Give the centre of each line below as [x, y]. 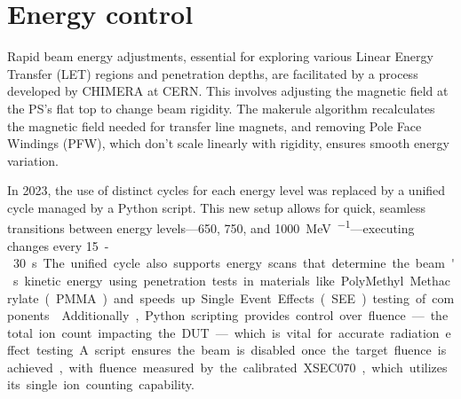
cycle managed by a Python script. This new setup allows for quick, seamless [216, 207]
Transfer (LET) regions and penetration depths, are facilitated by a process [213, 73]
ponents [28, 315]
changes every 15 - [58, 245]
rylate [23, 297]
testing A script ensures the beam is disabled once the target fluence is [242, 350]
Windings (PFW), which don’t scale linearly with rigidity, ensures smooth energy [228, 143]
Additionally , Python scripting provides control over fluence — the [255, 315]
